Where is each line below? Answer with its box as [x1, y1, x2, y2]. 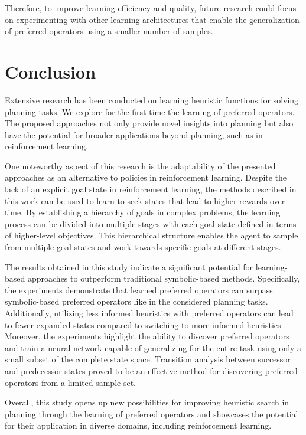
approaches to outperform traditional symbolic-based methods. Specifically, [27, 272, 300, 284]
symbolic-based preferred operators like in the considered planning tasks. [5, 295, 268, 308]
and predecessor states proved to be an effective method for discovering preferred [5, 364, 298, 377]
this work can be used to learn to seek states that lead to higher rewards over [5, 194, 285, 207]
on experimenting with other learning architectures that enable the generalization [5, 13, 300, 25]
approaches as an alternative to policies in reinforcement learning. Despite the [5, 171, 287, 184]
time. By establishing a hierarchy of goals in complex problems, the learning [5, 206, 281, 218]
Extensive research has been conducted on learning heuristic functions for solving [5, 93, 299, 106]
